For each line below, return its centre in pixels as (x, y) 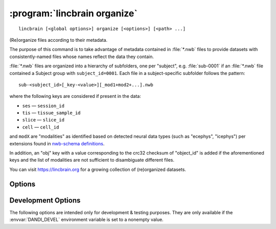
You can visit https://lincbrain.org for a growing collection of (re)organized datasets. (98, 169)
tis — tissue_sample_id (52, 113)
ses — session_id (43, 106)
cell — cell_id (41, 127)
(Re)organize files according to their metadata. (59, 40)
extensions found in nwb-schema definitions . (57, 143)
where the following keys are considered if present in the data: (75, 96)
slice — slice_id (43, 120)
